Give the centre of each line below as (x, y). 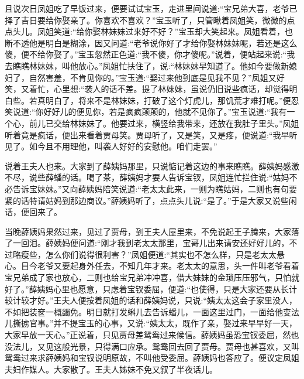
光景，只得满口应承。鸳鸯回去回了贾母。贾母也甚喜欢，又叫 (184, 346)
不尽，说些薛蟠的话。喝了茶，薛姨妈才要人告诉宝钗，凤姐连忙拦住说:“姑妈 (147, 177)
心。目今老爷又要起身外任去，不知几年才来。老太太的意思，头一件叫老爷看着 (152, 266)
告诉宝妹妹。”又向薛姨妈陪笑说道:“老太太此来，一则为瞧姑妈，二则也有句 (151, 188)
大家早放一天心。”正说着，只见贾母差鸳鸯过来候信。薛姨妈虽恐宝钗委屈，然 (148, 335)
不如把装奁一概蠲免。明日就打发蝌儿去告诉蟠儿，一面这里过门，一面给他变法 (152, 311)
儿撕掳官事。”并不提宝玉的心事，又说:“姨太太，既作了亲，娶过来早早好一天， (151, 323)
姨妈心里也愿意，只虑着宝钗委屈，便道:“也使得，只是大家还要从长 (163, 288)
